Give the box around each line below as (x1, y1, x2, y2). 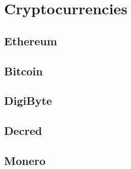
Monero (4, 152, 46, 168)
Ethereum (4, 33, 57, 48)
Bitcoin (4, 63, 43, 78)
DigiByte (4, 93, 52, 108)
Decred (4, 123, 42, 138)
